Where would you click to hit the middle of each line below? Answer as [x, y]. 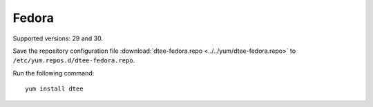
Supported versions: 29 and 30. [58, 38]
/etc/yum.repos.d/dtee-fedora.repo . [74, 60]
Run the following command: [54, 73]
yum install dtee [54, 89]
